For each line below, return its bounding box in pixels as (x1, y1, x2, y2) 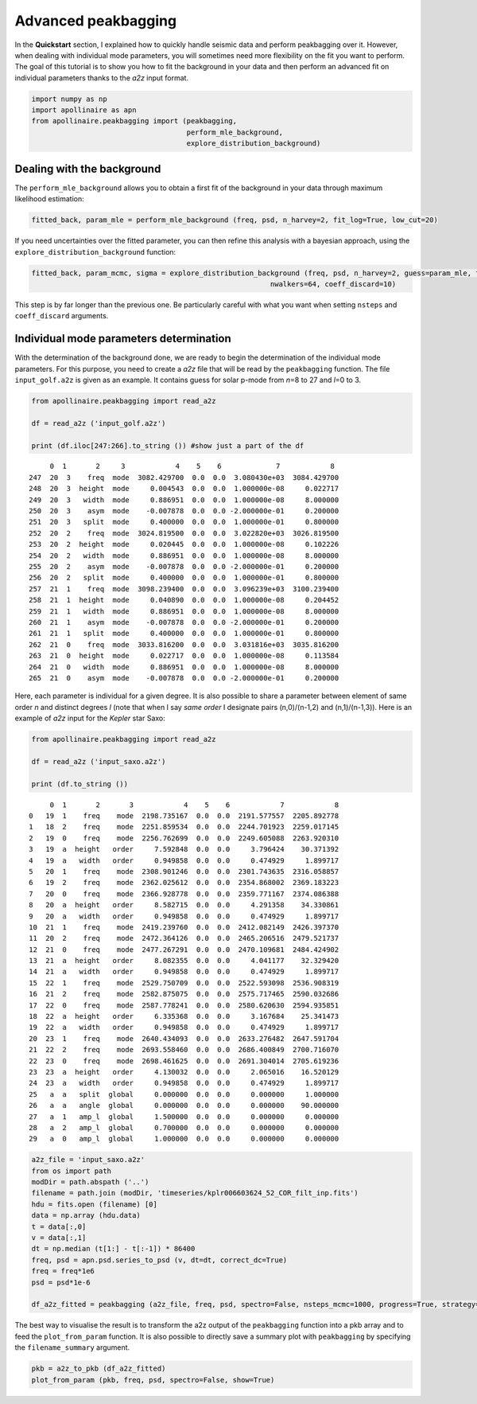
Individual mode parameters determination (14, 332, 232, 345)
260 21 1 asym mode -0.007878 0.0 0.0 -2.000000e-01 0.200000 (29, 618, 339, 626)
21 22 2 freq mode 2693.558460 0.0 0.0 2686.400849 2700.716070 (29, 1045, 339, 1055)
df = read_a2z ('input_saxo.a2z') (31, 757, 166, 766)
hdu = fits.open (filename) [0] (31, 1199, 158, 1209)
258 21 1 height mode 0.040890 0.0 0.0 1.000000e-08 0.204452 (29, 595, 339, 605)
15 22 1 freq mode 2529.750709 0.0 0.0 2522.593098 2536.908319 (29, 978, 339, 987)
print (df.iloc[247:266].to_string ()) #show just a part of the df (31, 441, 304, 450)
